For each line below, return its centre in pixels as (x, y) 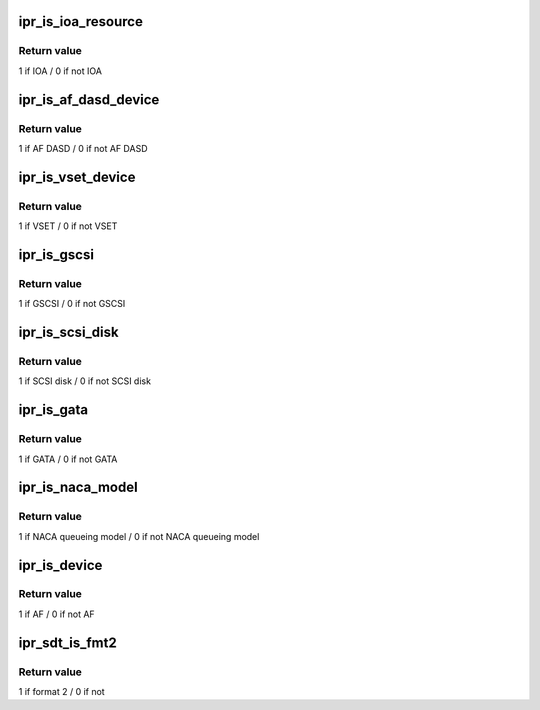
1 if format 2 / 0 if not (61, 692)
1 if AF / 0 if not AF (56, 614)
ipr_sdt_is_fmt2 (67, 642)
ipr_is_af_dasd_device (89, 99)
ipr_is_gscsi (56, 254)
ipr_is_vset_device (77, 176)
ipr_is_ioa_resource (81, 21)
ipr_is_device (60, 565)
